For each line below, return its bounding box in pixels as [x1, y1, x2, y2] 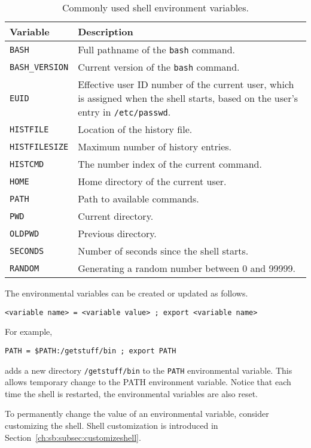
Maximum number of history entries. [78, 140, 231, 153]
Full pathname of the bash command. [78, 43, 236, 56]
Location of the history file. [78, 122, 193, 136]
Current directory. [78, 209, 154, 223]
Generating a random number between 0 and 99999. [78, 261, 296, 275]
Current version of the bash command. [78, 60, 240, 74]
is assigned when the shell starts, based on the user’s [78, 91, 298, 105]
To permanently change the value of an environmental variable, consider [5, 407, 269, 420]
